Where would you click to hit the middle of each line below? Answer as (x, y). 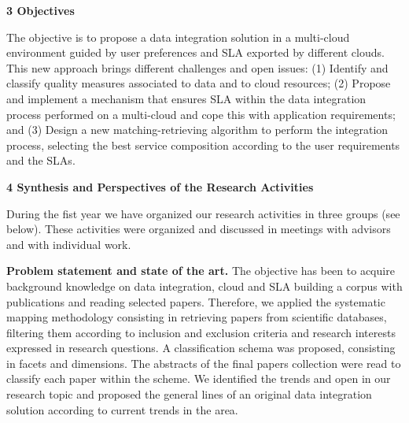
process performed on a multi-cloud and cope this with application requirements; (201, 114)
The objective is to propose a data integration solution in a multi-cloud (178, 37)
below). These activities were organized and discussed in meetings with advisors (199, 229)
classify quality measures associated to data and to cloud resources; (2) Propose (199, 83)
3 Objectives (41, 10)
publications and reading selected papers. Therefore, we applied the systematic (196, 301)
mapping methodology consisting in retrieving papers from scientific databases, (197, 317)
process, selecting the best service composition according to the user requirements (203, 145)
